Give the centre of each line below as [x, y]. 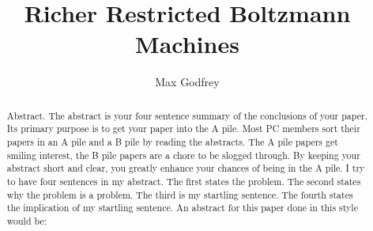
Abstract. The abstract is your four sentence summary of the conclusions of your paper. [187, 115]
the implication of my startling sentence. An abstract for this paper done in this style [182, 208]
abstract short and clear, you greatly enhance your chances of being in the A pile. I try [186, 168]
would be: [27, 220]
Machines [187, 44]
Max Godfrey [187, 82]
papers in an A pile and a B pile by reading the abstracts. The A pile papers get [172, 142]
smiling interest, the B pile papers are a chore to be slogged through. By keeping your [183, 155]
